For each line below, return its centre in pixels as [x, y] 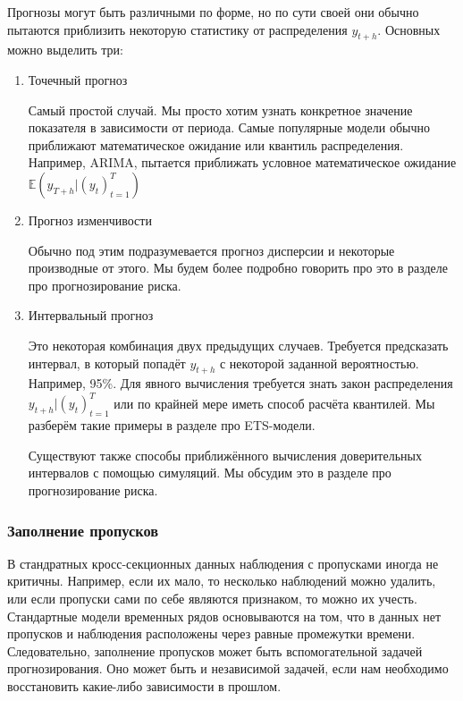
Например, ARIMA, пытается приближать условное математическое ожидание [242, 162]
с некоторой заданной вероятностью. [319, 363]
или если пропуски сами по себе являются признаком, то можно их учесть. [212, 598]
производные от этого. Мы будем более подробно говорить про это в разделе [238, 268]
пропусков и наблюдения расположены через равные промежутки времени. [211, 633]
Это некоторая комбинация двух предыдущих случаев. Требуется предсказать [238, 345]
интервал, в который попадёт [107, 363]
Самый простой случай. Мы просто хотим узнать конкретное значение [220, 110]
